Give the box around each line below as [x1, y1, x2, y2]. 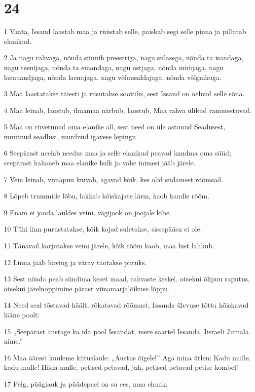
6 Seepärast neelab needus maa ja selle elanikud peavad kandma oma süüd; [4, 148, 231, 158]
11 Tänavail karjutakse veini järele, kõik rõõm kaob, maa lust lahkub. [4, 240, 215, 251]
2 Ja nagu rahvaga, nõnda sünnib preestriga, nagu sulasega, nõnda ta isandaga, [4, 52, 244, 63]
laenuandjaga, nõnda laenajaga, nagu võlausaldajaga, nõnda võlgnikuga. [4, 72, 221, 82]
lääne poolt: [4, 310, 40, 319]
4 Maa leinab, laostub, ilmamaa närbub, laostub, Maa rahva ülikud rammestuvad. [4, 105, 252, 115]
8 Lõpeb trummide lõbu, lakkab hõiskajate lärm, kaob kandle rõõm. [4, 191, 210, 201]
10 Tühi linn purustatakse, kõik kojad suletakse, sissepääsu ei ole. [4, 224, 202, 234]
